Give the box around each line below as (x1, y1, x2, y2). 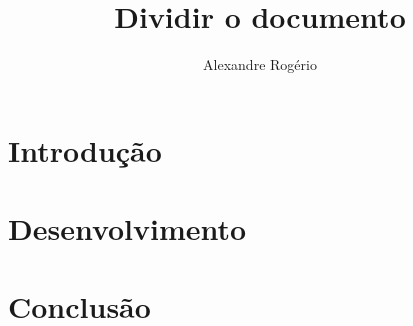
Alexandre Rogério (203, 54, 317, 75)
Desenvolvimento (8, 208, 247, 249)
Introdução (8, 129, 162, 170)
